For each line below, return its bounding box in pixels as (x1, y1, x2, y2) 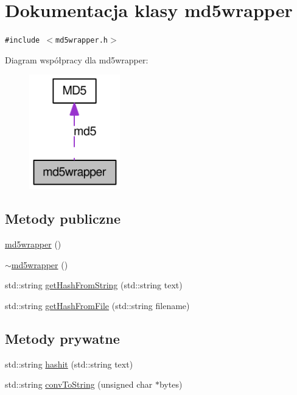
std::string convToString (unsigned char (5, 378, 153, 391)
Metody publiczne (5, 209, 121, 228)
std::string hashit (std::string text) (5, 357, 133, 370)
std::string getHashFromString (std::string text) (5, 279, 183, 291)
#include (5, 36, 40, 45)
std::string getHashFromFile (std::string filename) (5, 299, 190, 311)
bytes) (159, 378, 183, 391)
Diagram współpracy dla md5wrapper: (5, 53, 148, 66)
